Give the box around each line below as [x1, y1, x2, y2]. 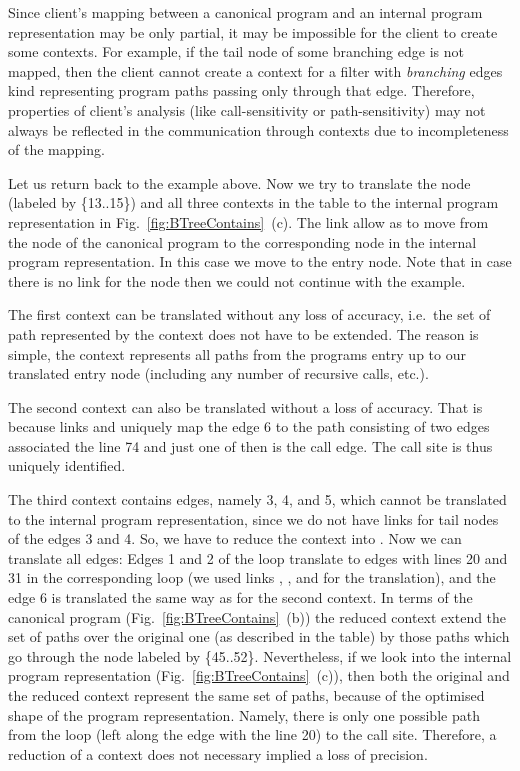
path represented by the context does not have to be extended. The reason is [8, 323, 479, 344]
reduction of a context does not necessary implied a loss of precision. [8, 743, 428, 764]
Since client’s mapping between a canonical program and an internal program [8, 2, 483, 22]
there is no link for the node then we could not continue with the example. [8, 270, 466, 291]
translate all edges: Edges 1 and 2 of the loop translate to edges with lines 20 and [8, 547, 508, 568]
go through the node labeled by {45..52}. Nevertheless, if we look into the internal [8, 645, 512, 666]
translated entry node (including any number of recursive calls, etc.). [8, 363, 429, 384]
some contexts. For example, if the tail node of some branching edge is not [8, 41, 464, 62]
